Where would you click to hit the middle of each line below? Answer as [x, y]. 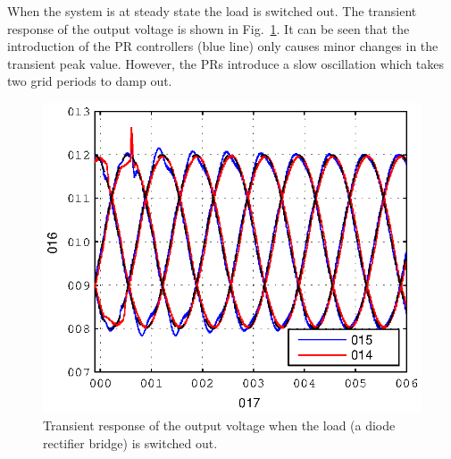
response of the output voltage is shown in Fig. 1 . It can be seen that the [209, 28]
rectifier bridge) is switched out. [130, 442]
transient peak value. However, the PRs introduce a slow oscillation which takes [225, 63]
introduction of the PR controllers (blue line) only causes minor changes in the [223, 46]
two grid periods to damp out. [90, 81]
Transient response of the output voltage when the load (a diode [219, 425]
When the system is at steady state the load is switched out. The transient [212, 11]
